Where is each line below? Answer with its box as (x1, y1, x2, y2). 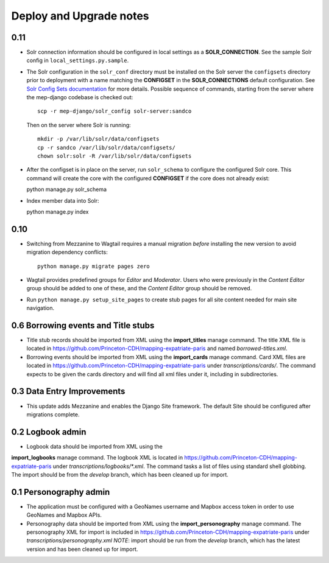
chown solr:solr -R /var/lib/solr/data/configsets (37, 152, 192, 159)
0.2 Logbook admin (11, 427, 87, 437)
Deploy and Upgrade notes (11, 9, 149, 23)
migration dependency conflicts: (26, 248, 108, 256)
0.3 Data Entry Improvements (11, 386, 126, 397)
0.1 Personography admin (11, 487, 110, 497)
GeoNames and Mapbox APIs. (26, 511, 102, 519)
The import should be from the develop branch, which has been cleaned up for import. (11, 471, 228, 478)
